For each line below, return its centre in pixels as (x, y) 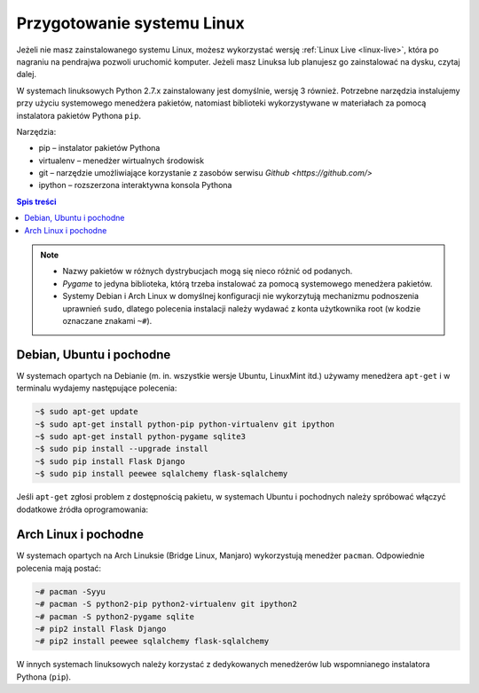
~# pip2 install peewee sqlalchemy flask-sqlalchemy (152, 642)
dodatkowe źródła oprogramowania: (82, 509)
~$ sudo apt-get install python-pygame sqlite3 (140, 437)
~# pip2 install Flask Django (101, 629)
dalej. (27, 75)
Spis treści (36, 201)
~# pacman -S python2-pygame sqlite (115, 616)
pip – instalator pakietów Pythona (99, 148)
